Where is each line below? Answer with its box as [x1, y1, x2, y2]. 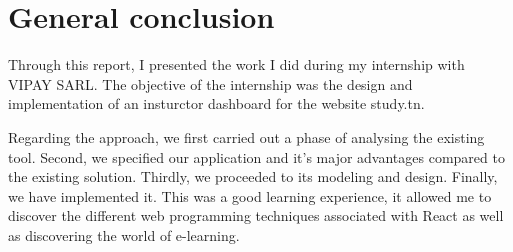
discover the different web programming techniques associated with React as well [8, 205, 504, 226]
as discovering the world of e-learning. [8, 224, 240, 245]
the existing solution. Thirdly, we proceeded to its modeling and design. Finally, [8, 166, 498, 187]
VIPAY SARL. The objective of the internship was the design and [8, 73, 413, 94]
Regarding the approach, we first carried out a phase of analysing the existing [8, 126, 485, 147]
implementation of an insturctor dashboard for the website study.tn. [8, 93, 425, 114]
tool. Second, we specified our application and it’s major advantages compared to [8, 146, 505, 167]
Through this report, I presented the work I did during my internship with [8, 54, 465, 75]
